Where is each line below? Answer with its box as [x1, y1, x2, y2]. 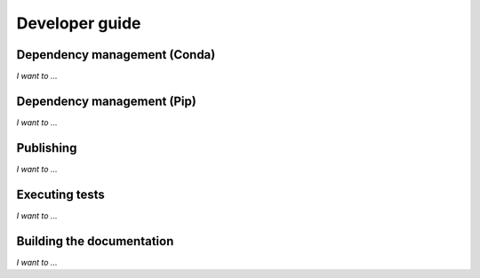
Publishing [16, 140, 77, 155]
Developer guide [16, 13, 141, 33]
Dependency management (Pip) [16, 93, 197, 108]
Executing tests [16, 187, 106, 202]
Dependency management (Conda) [16, 47, 216, 62]
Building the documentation [16, 234, 174, 249]
